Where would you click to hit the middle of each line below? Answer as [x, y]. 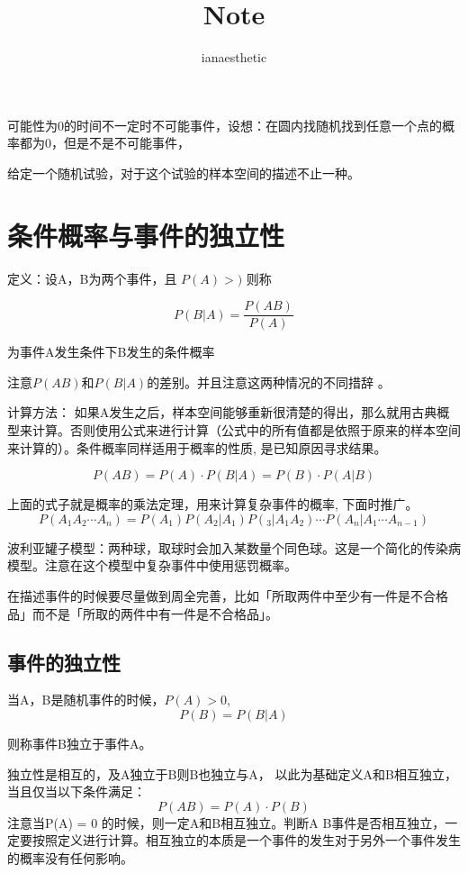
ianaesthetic [234, 57]
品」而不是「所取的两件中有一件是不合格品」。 [143, 613]
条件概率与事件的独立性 [146, 235]
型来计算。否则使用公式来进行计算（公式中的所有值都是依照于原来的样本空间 [234, 430]
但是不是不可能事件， [126, 143]
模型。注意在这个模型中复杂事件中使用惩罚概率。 [152, 565]
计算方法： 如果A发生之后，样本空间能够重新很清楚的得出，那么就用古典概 [229, 412]
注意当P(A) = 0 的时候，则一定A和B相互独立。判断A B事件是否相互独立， [226, 822]
